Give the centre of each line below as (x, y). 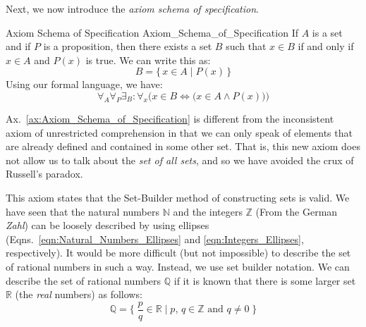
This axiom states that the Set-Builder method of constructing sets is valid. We (178, 197)
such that (246, 46)
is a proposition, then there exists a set (128, 46)
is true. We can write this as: (148, 60)
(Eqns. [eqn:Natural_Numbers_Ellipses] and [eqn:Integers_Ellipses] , (155, 239)
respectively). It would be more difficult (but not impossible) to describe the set (178, 253)
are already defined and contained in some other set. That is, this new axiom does (183, 146)
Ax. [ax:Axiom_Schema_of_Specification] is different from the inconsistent (170, 118)
